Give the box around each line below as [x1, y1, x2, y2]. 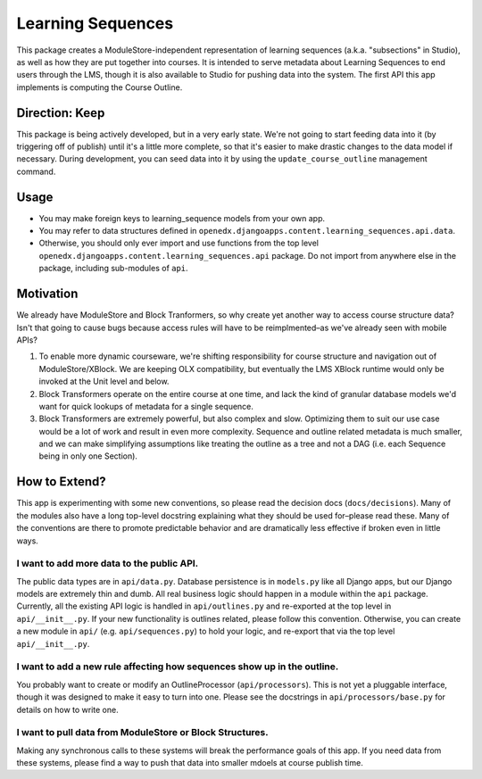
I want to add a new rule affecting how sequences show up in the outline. [16, 660, 339, 673]
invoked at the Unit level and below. [38, 376, 170, 387]
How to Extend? [16, 474, 106, 490]
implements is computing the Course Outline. [16, 81, 183, 93]
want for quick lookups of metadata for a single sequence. [38, 401, 254, 411]
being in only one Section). [38, 451, 138, 461]
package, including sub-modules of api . [38, 263, 188, 274]
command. [16, 166, 56, 177]
